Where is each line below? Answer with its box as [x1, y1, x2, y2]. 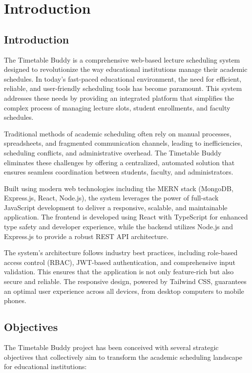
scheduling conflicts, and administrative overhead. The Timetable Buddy [4, 147, 222, 157]
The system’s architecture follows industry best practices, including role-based [4, 247, 238, 258]
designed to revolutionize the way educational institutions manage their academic [4, 64, 248, 74]
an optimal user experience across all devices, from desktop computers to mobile [4, 285, 244, 296]
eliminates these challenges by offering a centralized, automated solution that [4, 157, 235, 167]
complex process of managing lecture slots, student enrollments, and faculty [4, 102, 231, 112]
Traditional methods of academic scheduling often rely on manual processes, [4, 128, 231, 138]
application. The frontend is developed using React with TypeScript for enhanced [4, 212, 248, 222]
